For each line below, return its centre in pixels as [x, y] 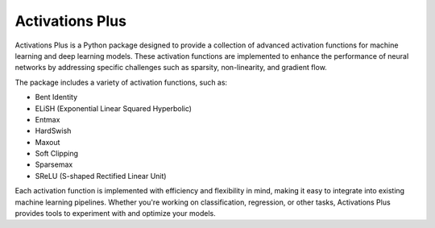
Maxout [48, 142]
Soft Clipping [56, 154]
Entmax [48, 119]
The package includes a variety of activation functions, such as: [121, 82]
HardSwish [53, 131]
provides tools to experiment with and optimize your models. [116, 213]
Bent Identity [56, 97]
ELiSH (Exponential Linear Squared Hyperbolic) [114, 108]
